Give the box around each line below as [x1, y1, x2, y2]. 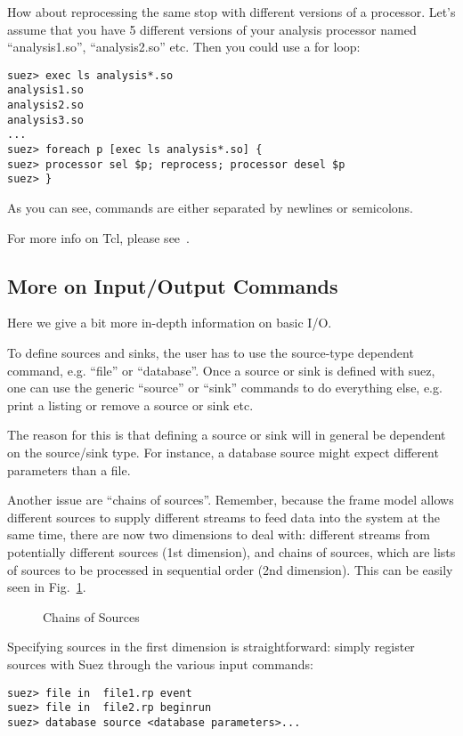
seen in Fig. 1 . [7, 578, 86, 596]
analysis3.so [7, 113, 84, 126]
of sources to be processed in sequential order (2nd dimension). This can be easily [7, 560, 453, 578]
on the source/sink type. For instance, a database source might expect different [7, 442, 439, 461]
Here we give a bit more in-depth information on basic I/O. [7, 313, 332, 332]
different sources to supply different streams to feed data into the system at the [7, 507, 440, 526]
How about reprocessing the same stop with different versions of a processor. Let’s [7, 3, 456, 20]
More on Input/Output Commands [7, 271, 338, 299]
